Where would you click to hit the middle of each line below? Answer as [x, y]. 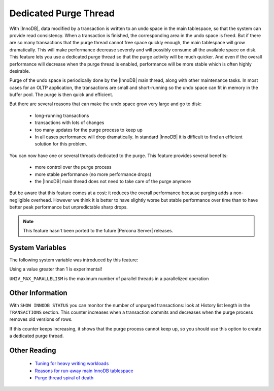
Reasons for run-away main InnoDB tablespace [84, 371]
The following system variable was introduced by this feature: [74, 260]
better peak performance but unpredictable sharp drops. [68, 207]
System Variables [38, 247]
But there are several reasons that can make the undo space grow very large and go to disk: [106, 104]
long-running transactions [62, 115]
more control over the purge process [73, 167]
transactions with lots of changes [70, 123]
